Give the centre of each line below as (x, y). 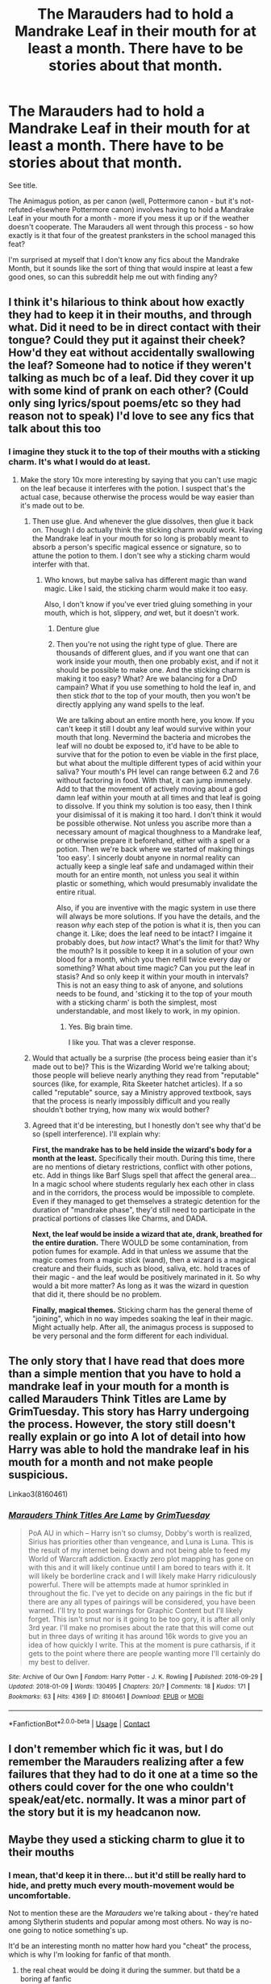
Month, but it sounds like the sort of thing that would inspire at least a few (131, 268)
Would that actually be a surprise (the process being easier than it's (144, 1058)
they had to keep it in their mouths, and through (130, 315)
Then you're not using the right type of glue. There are (147, 644)
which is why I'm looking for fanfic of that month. (90, 1955)
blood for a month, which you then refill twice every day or (154, 959)
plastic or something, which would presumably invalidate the (157, 883)
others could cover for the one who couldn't (121, 1787)
